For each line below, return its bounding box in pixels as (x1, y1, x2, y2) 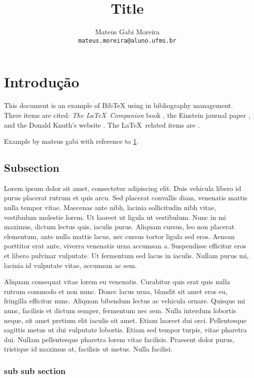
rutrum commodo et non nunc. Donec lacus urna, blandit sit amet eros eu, (4, 286, 228, 296)
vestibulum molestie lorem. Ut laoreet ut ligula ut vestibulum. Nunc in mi (4, 212, 226, 222)
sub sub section (4, 364, 66, 377)
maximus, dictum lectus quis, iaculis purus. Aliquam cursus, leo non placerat (4, 221, 234, 232)
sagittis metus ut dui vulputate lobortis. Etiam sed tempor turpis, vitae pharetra (4, 324, 247, 335)
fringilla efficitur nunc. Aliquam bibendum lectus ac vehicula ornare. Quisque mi (4, 296, 245, 306)
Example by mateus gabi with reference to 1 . (4, 136, 139, 146)
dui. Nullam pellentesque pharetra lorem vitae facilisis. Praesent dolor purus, (4, 334, 235, 344)
